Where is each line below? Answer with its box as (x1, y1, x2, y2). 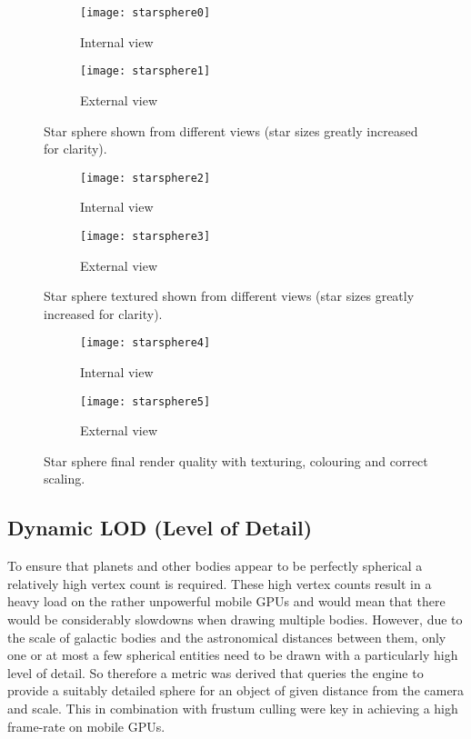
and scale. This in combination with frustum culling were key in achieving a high (7, 699, 458, 718)
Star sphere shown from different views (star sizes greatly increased (44, 121, 418, 140)
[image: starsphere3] (80, 229, 211, 243)
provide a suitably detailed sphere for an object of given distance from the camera (7, 681, 465, 700)
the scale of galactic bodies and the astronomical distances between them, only (7, 627, 446, 646)
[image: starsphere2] (80, 171, 211, 185)
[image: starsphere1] (80, 65, 211, 78)
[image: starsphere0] (80, 6, 211, 19)
